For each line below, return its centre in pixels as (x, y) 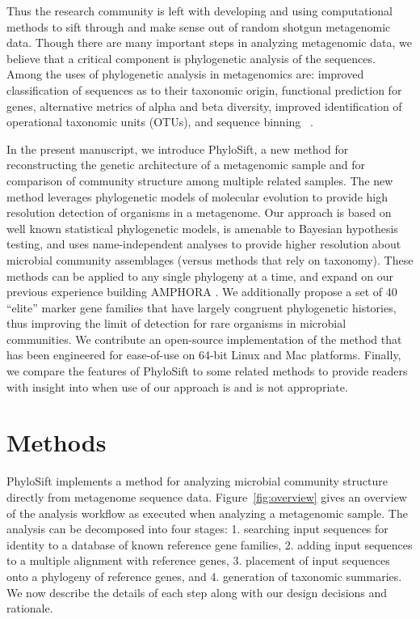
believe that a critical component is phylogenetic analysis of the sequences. (191, 58)
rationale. (30, 608)
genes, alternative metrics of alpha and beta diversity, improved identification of (204, 106)
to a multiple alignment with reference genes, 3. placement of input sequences (198, 560)
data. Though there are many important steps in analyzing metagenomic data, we (209, 42)
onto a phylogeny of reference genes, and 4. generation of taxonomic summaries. (204, 576)
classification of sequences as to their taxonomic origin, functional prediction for (204, 89)
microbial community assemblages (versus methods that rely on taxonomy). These (210, 259)
